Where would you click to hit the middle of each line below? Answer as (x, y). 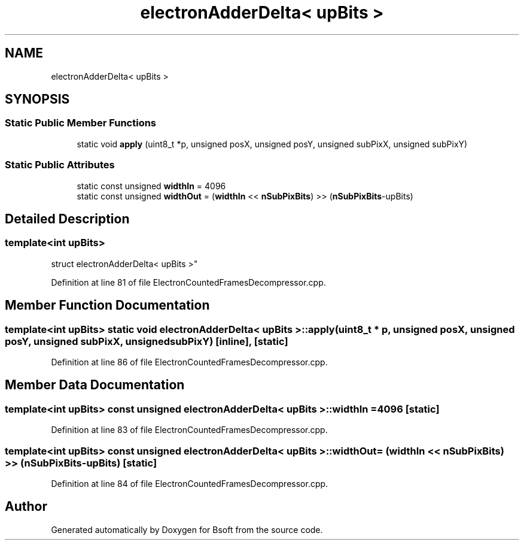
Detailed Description (67, 219)
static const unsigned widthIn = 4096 (151, 186)
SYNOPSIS (37, 99)
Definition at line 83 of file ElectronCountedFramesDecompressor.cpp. (189, 430)
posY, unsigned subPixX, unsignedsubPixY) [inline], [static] (147, 341)
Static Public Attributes (60, 165)
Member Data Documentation (95, 385)
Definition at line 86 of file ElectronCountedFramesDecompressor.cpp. (189, 362)
